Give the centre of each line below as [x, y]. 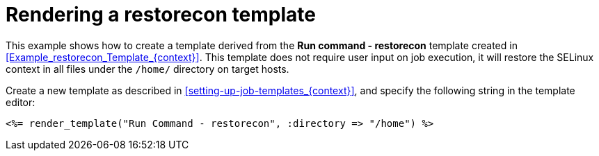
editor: [21, 102]
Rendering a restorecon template [161, 15]
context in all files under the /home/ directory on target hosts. [147, 69]
